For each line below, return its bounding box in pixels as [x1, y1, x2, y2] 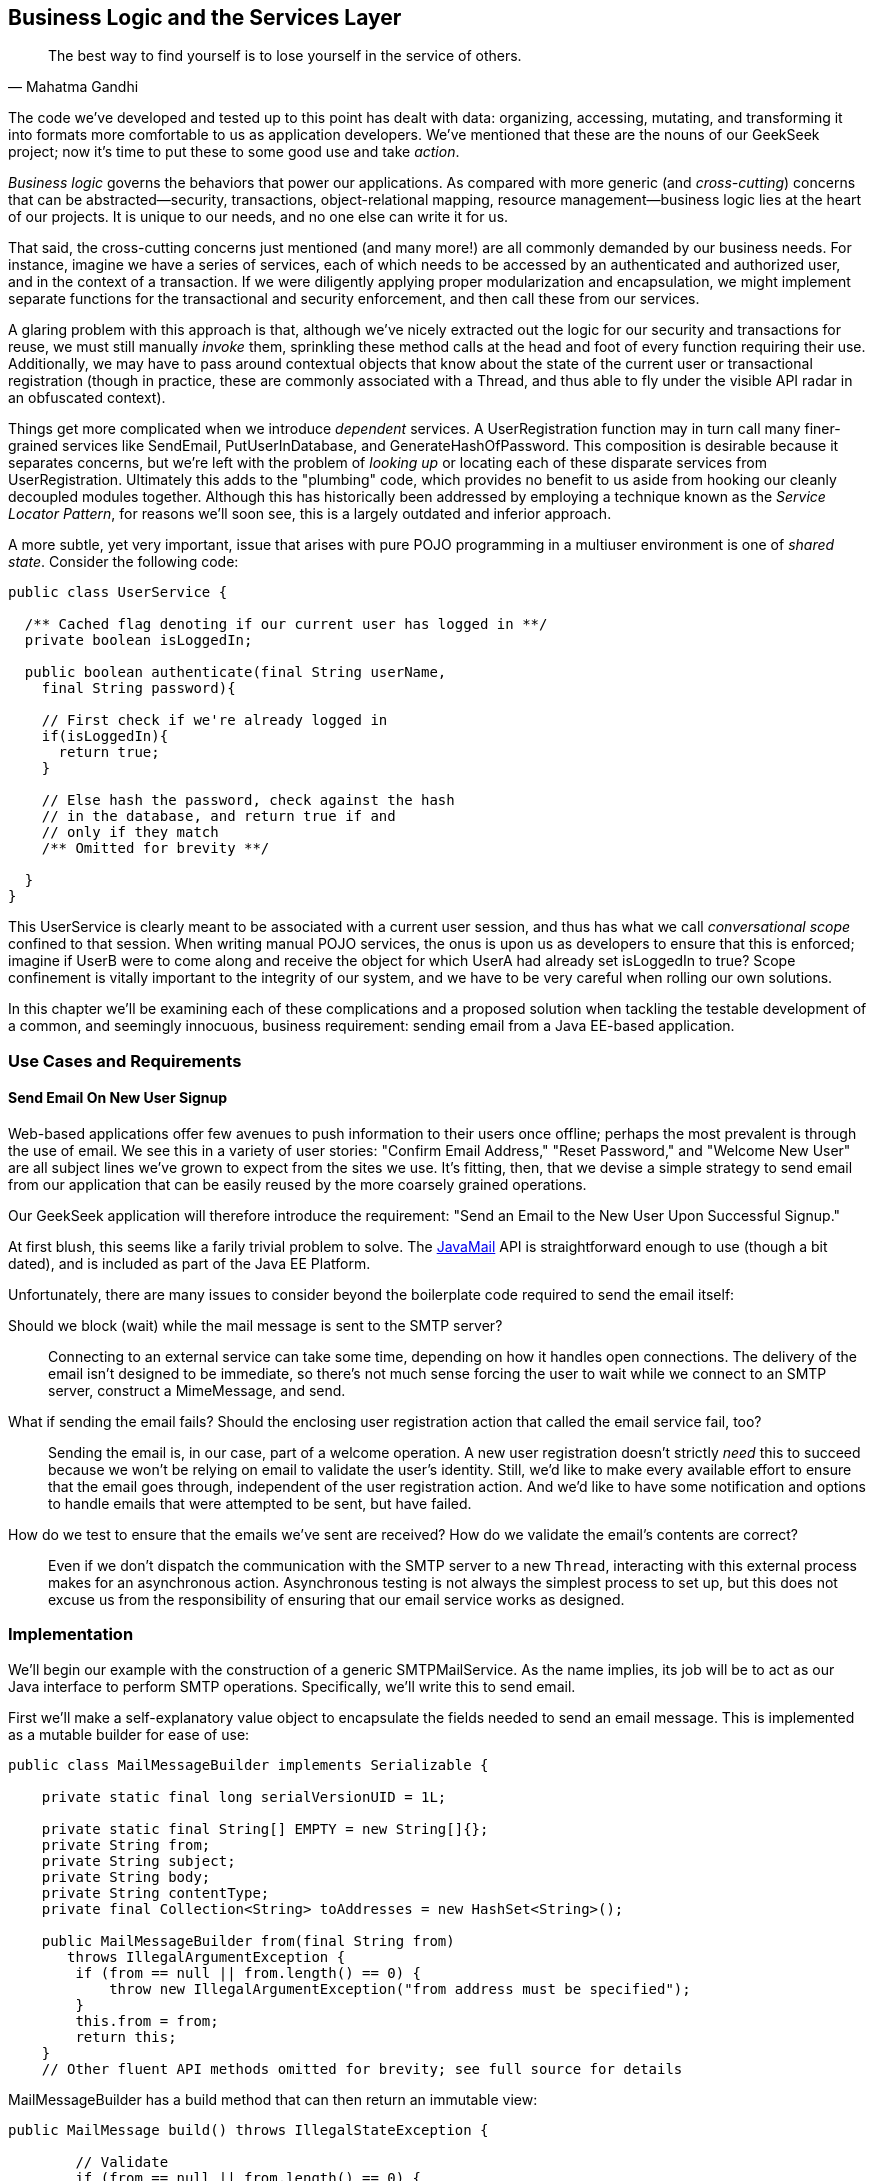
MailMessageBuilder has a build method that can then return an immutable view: [8, 2090, 538, 2108]
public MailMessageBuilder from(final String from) [41, 1932, 455, 1949]
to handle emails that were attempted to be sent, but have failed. [48, 1495, 472, 1513]
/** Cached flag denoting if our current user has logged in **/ [24, 616, 548, 633]
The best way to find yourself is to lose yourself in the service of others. [48, 47, 522, 65]
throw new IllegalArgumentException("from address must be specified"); [109, 1980, 691, 1997]
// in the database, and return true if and [41, 808, 396, 825]
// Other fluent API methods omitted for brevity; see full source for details [41, 2060, 683, 2077]
